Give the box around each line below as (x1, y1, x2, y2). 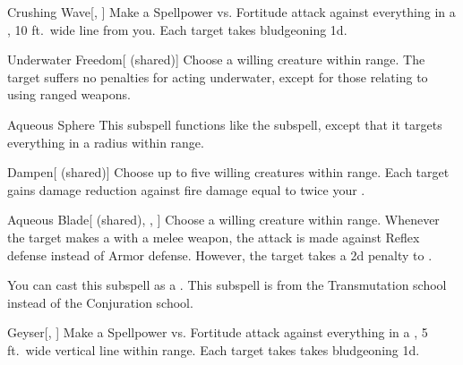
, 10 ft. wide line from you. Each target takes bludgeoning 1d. (7, 20, 347, 38)
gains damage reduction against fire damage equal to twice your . (7, 180, 365, 199)
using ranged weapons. (7, 85, 131, 104)
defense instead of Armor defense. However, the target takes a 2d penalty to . (7, 245, 433, 264)
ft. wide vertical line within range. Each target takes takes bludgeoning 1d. (7, 340, 420, 359)
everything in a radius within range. (7, 132, 204, 151)
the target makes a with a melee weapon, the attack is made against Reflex (7, 227, 420, 246)
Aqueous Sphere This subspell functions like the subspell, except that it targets (7, 115, 442, 133)
